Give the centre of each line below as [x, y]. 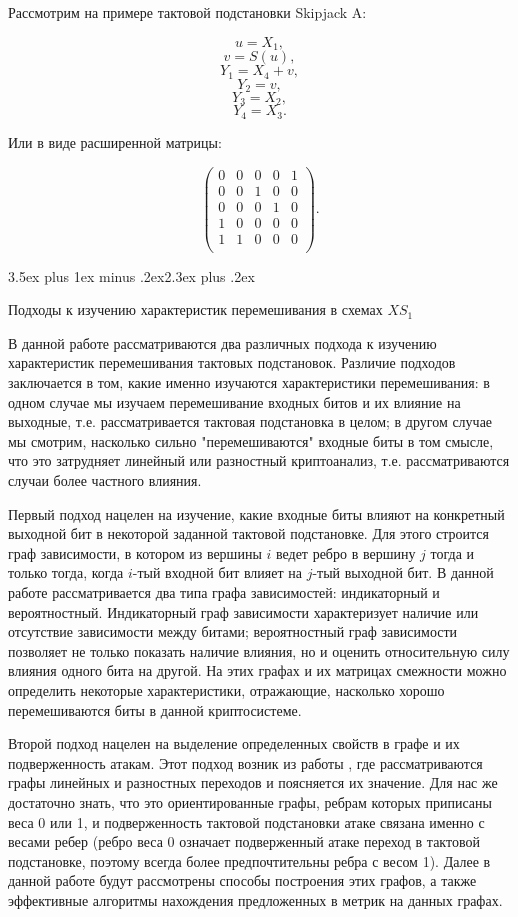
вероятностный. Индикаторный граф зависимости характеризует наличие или [243, 611]
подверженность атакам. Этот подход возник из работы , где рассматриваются [245, 762]
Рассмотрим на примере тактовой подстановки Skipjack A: [187, 12]
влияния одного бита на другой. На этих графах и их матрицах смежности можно [257, 670]
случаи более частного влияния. [105, 480]
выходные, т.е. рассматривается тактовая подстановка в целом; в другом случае [250, 421]
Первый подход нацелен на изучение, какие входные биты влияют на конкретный [256, 513]
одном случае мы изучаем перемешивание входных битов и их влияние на [234, 401]
